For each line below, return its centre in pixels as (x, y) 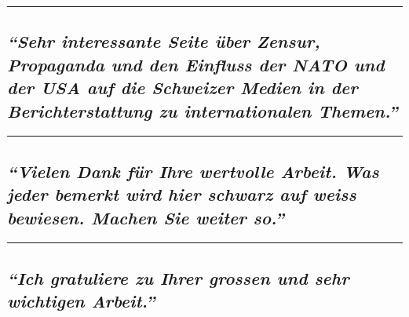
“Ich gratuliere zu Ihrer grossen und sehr (178, 277)
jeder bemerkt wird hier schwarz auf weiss (182, 194)
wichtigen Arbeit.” (81, 301)
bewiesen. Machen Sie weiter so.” (146, 217)
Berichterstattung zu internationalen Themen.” (203, 110)
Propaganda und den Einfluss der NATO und (196, 64)
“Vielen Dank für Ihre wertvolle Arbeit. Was (193, 171)
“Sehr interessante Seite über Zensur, (164, 41)
